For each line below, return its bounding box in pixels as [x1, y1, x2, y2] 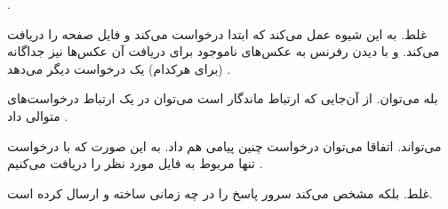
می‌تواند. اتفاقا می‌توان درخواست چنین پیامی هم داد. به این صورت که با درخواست [7, 136, 442, 155]
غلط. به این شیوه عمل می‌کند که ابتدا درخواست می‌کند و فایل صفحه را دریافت [7, 24, 428, 43]
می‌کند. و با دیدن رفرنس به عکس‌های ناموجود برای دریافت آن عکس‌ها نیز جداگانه [7, 42, 440, 60]
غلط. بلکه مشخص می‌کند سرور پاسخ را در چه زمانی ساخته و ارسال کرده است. [7, 183, 433, 202]
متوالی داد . [7, 106, 68, 125]
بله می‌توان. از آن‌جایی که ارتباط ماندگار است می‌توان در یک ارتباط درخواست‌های [7, 89, 438, 108]
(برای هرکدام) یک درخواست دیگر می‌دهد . [7, 59, 231, 77]
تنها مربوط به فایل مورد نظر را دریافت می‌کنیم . [7, 154, 263, 173]
